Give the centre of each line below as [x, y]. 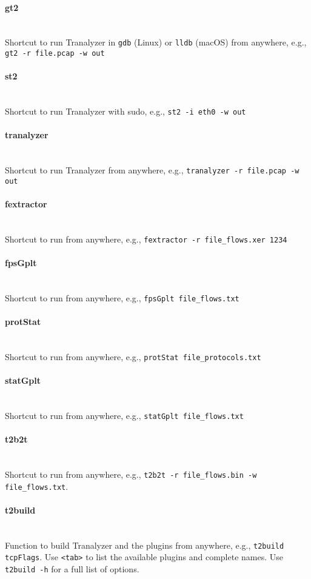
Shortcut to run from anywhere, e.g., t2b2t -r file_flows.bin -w [131, 474]
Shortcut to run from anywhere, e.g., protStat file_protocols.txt [133, 356]
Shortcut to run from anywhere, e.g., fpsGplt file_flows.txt [122, 297]
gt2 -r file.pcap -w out [55, 54]
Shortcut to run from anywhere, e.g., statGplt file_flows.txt [124, 415]
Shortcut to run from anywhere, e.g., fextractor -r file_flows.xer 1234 [146, 239]
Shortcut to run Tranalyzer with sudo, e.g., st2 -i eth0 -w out [125, 111]
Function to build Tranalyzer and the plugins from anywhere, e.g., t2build [145, 545]
